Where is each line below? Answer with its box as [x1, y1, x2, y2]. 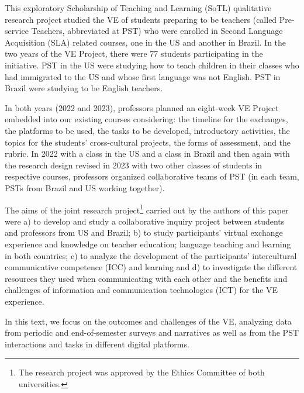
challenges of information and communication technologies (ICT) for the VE [5, 284, 278, 296]
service [5, 25, 29, 37]
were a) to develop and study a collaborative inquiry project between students [5, 215, 285, 227]
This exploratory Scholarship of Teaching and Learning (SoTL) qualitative [5, 2, 272, 13]
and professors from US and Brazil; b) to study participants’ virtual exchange [5, 226, 283, 239]
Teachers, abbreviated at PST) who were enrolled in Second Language [31, 25, 283, 37]
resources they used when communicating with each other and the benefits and [5, 272, 288, 284]
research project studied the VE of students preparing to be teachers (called [5, 13, 277, 25]
